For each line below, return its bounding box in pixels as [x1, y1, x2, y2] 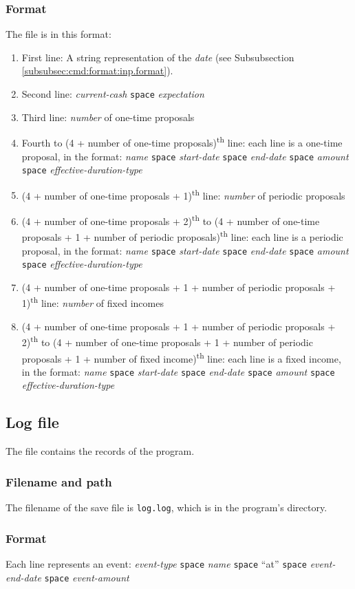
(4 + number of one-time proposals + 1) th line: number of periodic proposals [21, 186, 345, 202]
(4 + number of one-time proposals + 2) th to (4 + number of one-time [21, 212, 320, 228]
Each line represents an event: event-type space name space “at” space [6, 556, 307, 570]
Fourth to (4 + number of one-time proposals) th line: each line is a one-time [21, 133, 343, 149]
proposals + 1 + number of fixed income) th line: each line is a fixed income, [21, 349, 341, 365]
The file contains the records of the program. [6, 444, 195, 458]
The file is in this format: [6, 27, 111, 41]
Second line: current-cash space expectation [21, 87, 204, 100]
